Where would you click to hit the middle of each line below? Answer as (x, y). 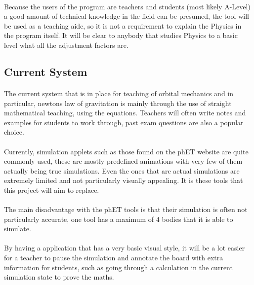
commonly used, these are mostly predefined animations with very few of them (123, 161)
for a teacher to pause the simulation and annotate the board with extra (114, 258)
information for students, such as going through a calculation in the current (118, 267)
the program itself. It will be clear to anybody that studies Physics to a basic (121, 35)
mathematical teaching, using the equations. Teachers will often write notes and (125, 113)
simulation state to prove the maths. (59, 277)
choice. (14, 132)
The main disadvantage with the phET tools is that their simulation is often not (126, 209)
